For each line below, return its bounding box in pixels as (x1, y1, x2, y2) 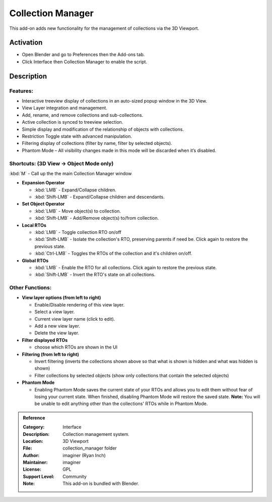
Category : (23, 424, 45, 430)
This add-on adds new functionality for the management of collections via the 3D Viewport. (9, 25, 199, 31)
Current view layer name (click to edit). (34, 316, 115, 322)
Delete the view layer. (34, 330, 80, 336)
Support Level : (23, 473, 55, 479)
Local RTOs (22, 222, 46, 228)
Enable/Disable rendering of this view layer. (34, 302, 125, 308)
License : (23, 466, 41, 472)
